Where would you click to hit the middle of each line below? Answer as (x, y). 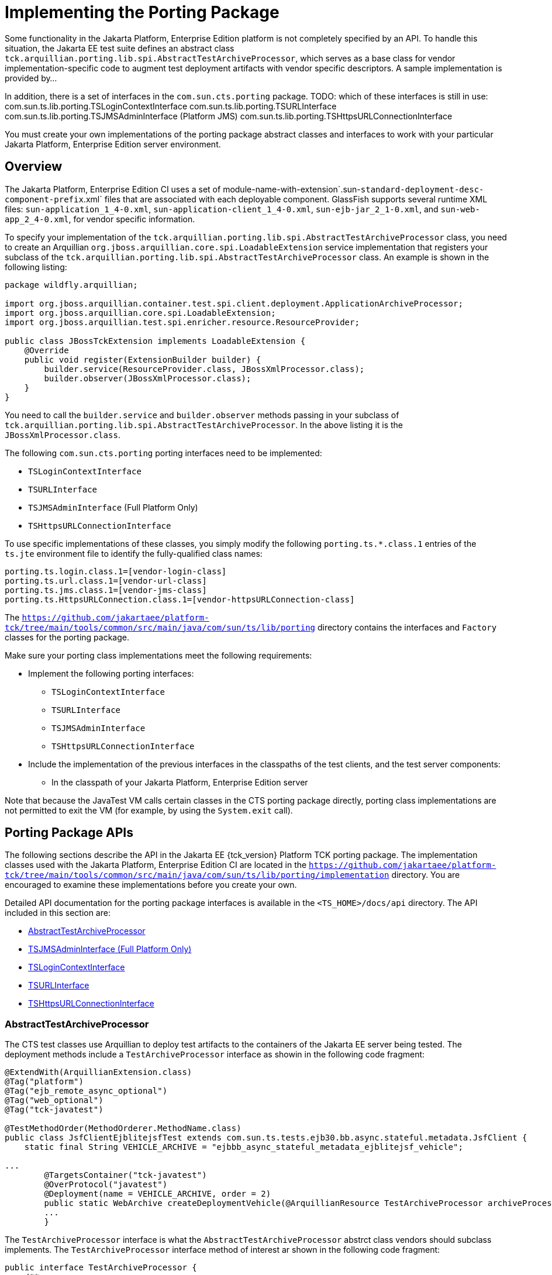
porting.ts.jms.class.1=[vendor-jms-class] (106, 590)
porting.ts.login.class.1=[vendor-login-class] (116, 571)
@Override (46, 350)
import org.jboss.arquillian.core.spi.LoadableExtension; (140, 313)
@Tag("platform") (44, 1082)
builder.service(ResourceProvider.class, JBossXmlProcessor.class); (204, 369)
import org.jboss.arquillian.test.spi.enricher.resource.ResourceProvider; (182, 322)
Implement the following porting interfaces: (111, 673)
